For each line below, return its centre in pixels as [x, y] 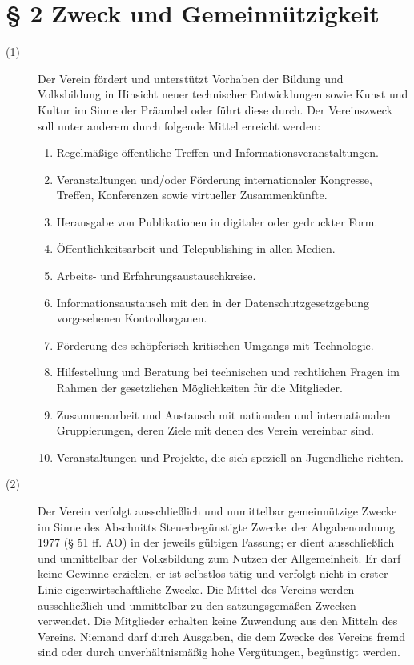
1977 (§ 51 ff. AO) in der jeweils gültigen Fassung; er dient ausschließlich [216, 542]
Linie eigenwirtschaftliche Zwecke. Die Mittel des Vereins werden [196, 589]
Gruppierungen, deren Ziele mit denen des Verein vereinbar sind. [215, 430]
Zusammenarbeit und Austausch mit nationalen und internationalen [223, 414]
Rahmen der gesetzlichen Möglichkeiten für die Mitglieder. [199, 388]
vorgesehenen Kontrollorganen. [132, 318]
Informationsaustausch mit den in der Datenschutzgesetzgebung [213, 302]
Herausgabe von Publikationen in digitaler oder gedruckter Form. [217, 221]
